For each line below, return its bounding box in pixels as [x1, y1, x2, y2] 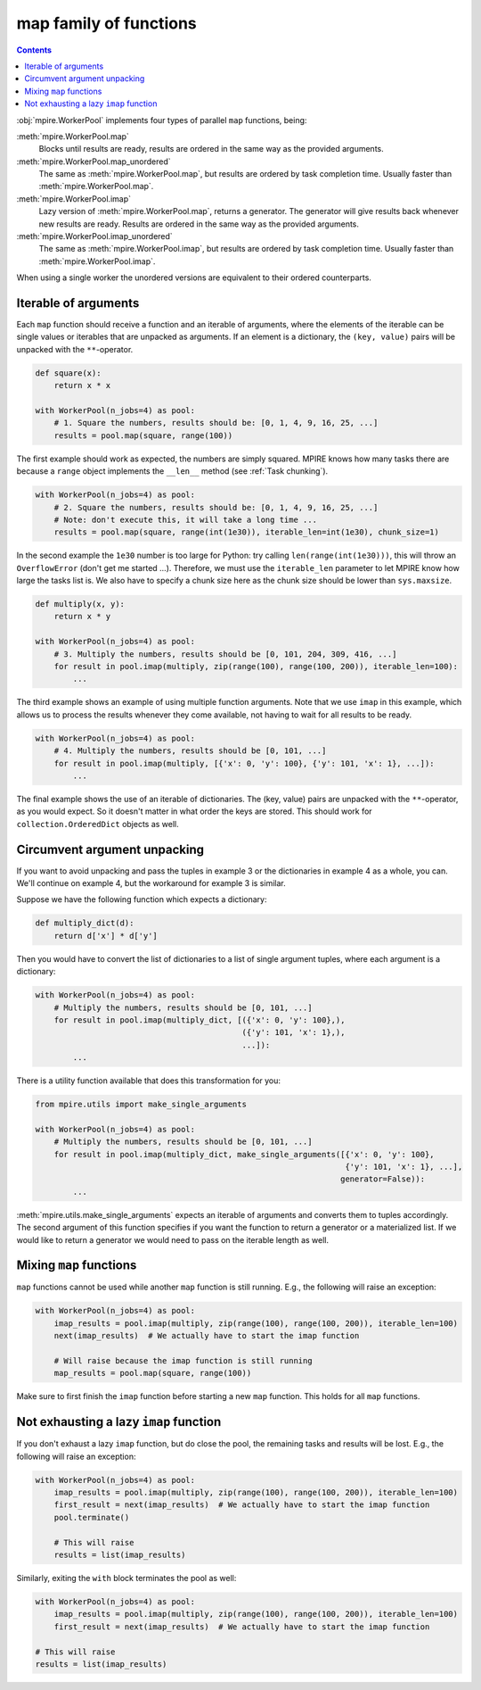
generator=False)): [339, 1174, 426, 1184]
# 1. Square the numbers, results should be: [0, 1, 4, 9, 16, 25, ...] [53, 418, 379, 428]
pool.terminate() [53, 1512, 130, 1522]
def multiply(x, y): [35, 599, 125, 609]
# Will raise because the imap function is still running [53, 1356, 313, 1366]
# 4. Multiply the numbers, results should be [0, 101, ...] [53, 746, 327, 756]
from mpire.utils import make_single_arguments [35, 1099, 247, 1110]
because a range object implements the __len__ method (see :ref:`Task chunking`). [16, 466, 329, 476]
